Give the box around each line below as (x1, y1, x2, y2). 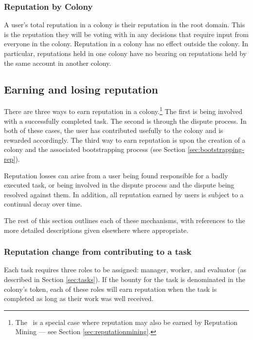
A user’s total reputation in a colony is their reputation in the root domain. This (4, 19, 245, 30)
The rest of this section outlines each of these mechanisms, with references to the (4, 215, 245, 225)
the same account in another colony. (4, 57, 111, 68)
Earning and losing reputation (4, 81, 158, 96)
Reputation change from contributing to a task (4, 246, 192, 258)
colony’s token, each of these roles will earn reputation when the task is (4, 283, 217, 294)
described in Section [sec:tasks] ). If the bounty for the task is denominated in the (4, 274, 246, 284)
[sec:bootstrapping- (187, 144, 244, 154)
